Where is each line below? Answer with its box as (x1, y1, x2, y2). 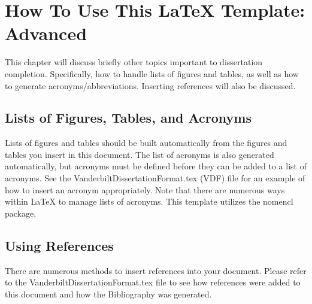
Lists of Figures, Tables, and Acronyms (5, 108, 252, 127)
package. (5, 206, 37, 219)
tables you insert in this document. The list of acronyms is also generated (5, 148, 274, 160)
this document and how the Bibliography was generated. (5, 287, 212, 300)
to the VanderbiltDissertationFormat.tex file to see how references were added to (5, 276, 301, 288)
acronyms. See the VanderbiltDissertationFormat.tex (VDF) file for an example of (5, 172, 305, 184)
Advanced (5, 21, 87, 45)
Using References (5, 236, 114, 254)
